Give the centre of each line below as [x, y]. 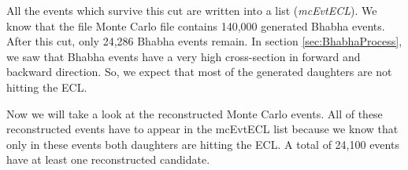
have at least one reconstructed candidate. [108, 159]
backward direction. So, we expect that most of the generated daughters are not [199, 72]
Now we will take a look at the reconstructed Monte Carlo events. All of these [195, 113]
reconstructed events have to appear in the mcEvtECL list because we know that [202, 129]
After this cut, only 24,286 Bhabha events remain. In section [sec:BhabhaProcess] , [204, 41]
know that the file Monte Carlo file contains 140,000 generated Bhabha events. [196, 25]
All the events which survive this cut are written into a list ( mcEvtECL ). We [192, 10]
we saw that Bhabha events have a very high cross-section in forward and [184, 56]
